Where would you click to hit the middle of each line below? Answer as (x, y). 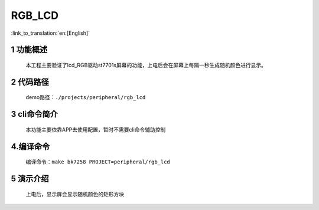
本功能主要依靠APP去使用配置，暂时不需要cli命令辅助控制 (96, 129)
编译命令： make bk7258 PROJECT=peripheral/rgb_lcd (98, 162)
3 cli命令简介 (35, 114)
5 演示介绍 (30, 178)
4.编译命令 (30, 147)
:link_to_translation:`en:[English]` (51, 33)
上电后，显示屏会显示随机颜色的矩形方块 (75, 194)
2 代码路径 (30, 82)
